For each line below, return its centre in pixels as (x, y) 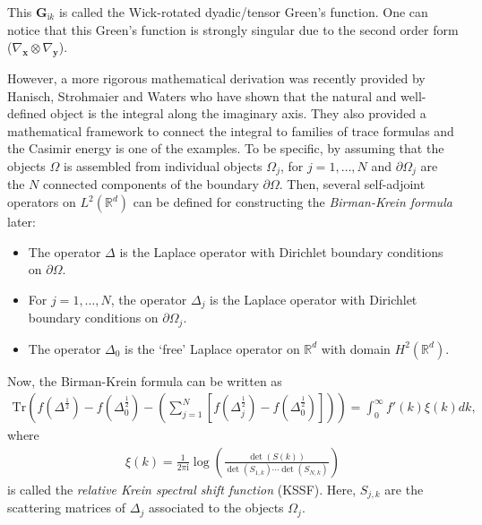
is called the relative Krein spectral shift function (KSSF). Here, (182, 489)
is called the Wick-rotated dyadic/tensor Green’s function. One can (243, 12)
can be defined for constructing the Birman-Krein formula (293, 202)
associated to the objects (216, 508)
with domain (356, 348)
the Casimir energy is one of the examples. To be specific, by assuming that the (226, 148)
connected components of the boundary (151, 184)
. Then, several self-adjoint (352, 184)
